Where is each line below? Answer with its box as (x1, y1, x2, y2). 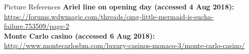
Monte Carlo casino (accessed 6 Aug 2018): (4, 30, 155, 41)
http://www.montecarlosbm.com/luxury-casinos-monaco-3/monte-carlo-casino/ (4, 40, 245, 51)
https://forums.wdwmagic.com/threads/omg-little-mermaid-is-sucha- (4, 11, 214, 21)
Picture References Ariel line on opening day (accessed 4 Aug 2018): (4, 1, 235, 11)
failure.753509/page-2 (4, 21, 70, 31)
